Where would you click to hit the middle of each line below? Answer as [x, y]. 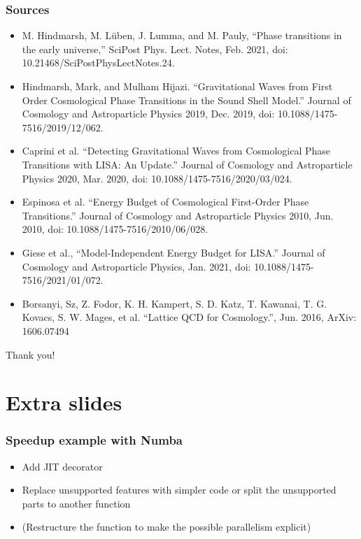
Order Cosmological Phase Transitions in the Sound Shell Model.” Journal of [186, 100]
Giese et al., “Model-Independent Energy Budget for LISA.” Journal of [174, 252]
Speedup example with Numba [94, 440]
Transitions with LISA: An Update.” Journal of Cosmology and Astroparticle [187, 164]
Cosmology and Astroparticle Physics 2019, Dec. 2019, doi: [148, 114]
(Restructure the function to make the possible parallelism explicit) [167, 527]
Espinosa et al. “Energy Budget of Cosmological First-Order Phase [165, 202]
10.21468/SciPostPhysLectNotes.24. [98, 63]
